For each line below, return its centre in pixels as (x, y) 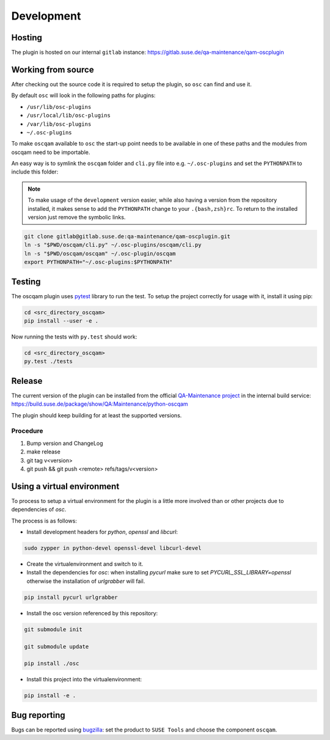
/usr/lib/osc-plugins (59, 107)
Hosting (27, 38)
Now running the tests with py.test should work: (74, 337)
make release (43, 452)
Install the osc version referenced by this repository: (92, 613)
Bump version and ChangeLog (65, 443)
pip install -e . (50, 696)
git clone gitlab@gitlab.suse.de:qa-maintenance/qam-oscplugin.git (127, 236)
